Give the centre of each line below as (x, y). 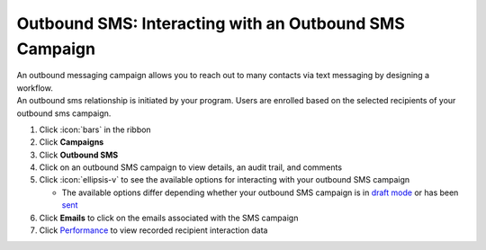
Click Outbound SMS (79, 155)
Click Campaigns (72, 142)
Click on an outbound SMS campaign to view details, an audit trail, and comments (190, 167)
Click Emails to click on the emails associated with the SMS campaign (169, 218)
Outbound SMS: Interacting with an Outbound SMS (211, 23)
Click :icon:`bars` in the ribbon (95, 129)
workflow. (35, 88)
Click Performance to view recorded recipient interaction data (153, 230)
